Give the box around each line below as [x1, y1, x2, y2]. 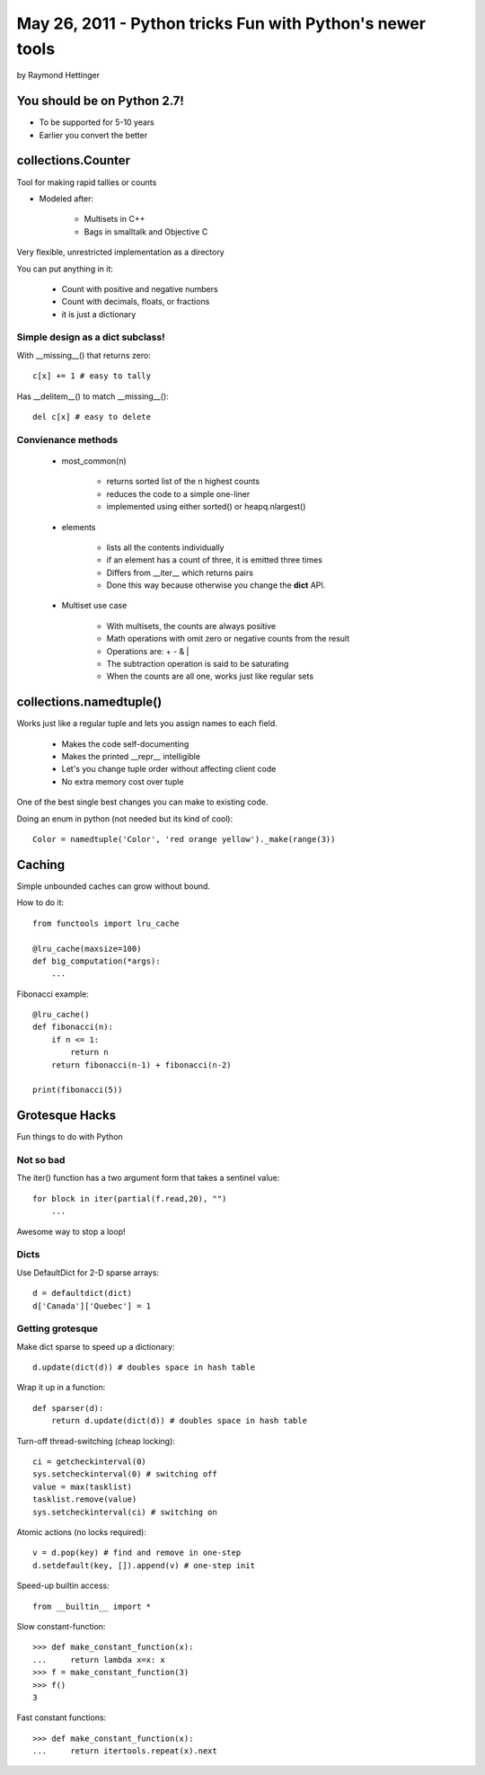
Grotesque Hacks [16, 1108, 117, 1123]
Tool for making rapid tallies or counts [16, 176, 157, 188]
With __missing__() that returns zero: [16, 350, 152, 360]
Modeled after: [39, 193, 94, 204]
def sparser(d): [32, 1403, 104, 1413]
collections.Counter [16, 153, 130, 168]
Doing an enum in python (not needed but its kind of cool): [16, 813, 234, 824]
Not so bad [16, 1154, 66, 1167]
